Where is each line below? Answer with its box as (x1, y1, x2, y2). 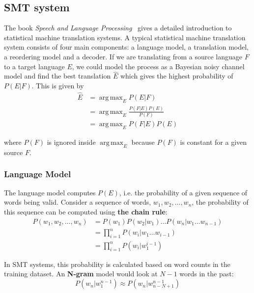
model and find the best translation (4, 71, 111, 81)
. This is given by (31, 80, 84, 90)
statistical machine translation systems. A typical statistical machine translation (4, 32, 246, 42)
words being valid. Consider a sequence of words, (4, 197, 151, 207)
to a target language (4, 61, 65, 71)
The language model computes (4, 187, 96, 197)
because (131, 137, 155, 147)
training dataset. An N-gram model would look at (4, 268, 158, 279)
